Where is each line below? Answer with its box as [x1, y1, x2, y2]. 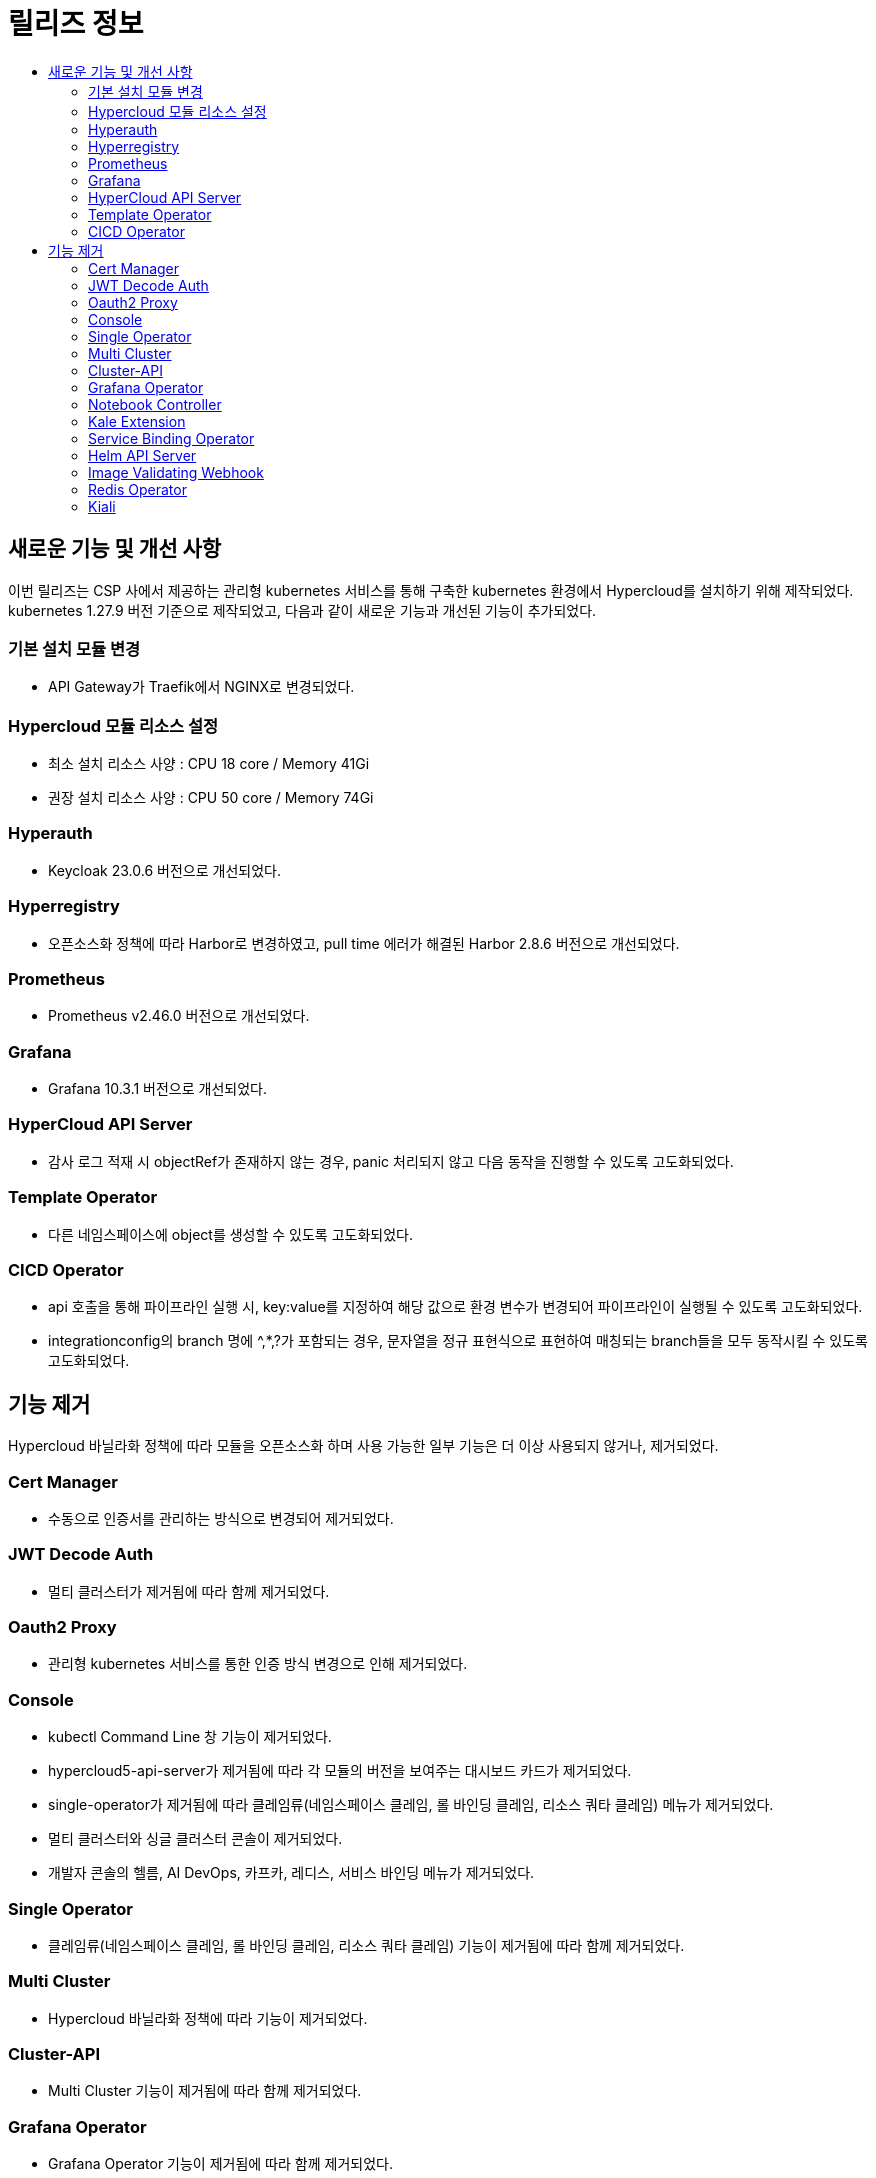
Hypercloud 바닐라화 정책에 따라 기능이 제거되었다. [48, 2009, 368, 2027]
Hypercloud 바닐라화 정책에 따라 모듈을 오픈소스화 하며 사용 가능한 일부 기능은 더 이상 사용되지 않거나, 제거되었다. [8, 1437, 719, 1455]
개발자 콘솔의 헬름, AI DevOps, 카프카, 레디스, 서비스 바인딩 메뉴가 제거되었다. [48, 1864, 535, 1882]
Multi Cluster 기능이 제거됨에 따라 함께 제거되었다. [48, 2082, 362, 2100]
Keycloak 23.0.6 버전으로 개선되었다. [48, 861, 281, 879]
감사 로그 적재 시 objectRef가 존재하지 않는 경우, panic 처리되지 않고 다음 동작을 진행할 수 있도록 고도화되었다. [48, 1152, 734, 1170]
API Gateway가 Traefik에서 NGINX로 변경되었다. [48, 678, 355, 696]
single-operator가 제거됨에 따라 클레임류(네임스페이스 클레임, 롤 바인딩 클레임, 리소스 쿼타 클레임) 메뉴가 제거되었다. [48, 1796, 774, 1814]
